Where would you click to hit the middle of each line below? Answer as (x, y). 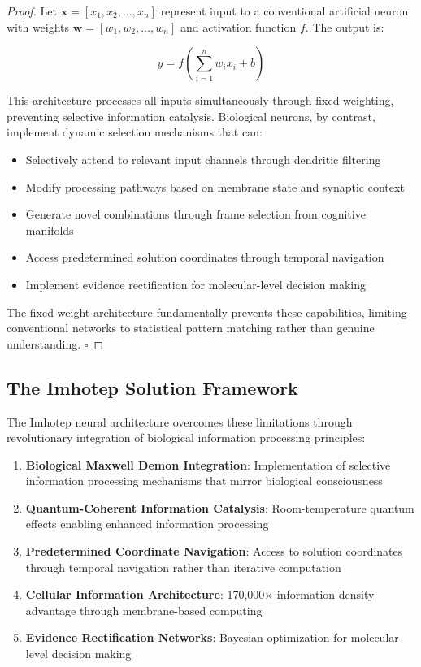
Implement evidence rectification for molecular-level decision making (196, 284)
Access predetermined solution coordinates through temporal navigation (205, 257)
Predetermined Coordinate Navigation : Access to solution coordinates (214, 551)
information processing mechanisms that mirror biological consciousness (204, 481)
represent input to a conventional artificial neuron (284, 11)
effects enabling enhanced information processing (147, 524)
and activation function (238, 26)
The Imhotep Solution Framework (152, 387)
